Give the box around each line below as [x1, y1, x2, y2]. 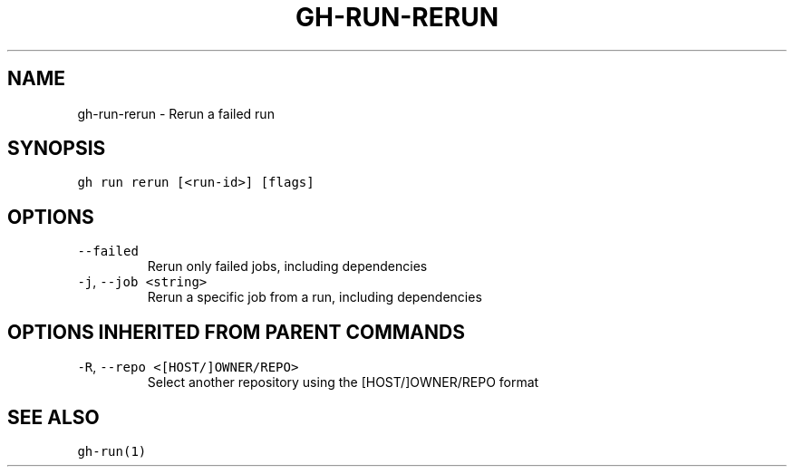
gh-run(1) [77, 443, 147, 459]
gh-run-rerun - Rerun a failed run [77, 105, 275, 121]
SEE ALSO [7, 405, 100, 429]
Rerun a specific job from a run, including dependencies [147, 289, 482, 305]
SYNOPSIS [7, 137, 106, 160]
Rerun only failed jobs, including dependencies [147, 258, 428, 275]
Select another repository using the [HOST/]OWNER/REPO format [147, 374, 539, 391]
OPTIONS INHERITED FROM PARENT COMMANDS [7, 320, 465, 343]
